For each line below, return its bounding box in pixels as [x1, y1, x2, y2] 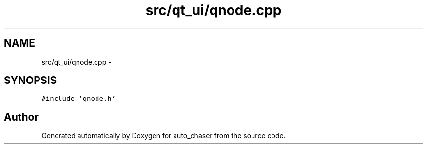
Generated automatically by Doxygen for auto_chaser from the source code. [41, 132, 286, 140]
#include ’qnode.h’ [41, 95, 116, 103]
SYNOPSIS [4, 74, 57, 87]
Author [4, 111, 39, 123]
